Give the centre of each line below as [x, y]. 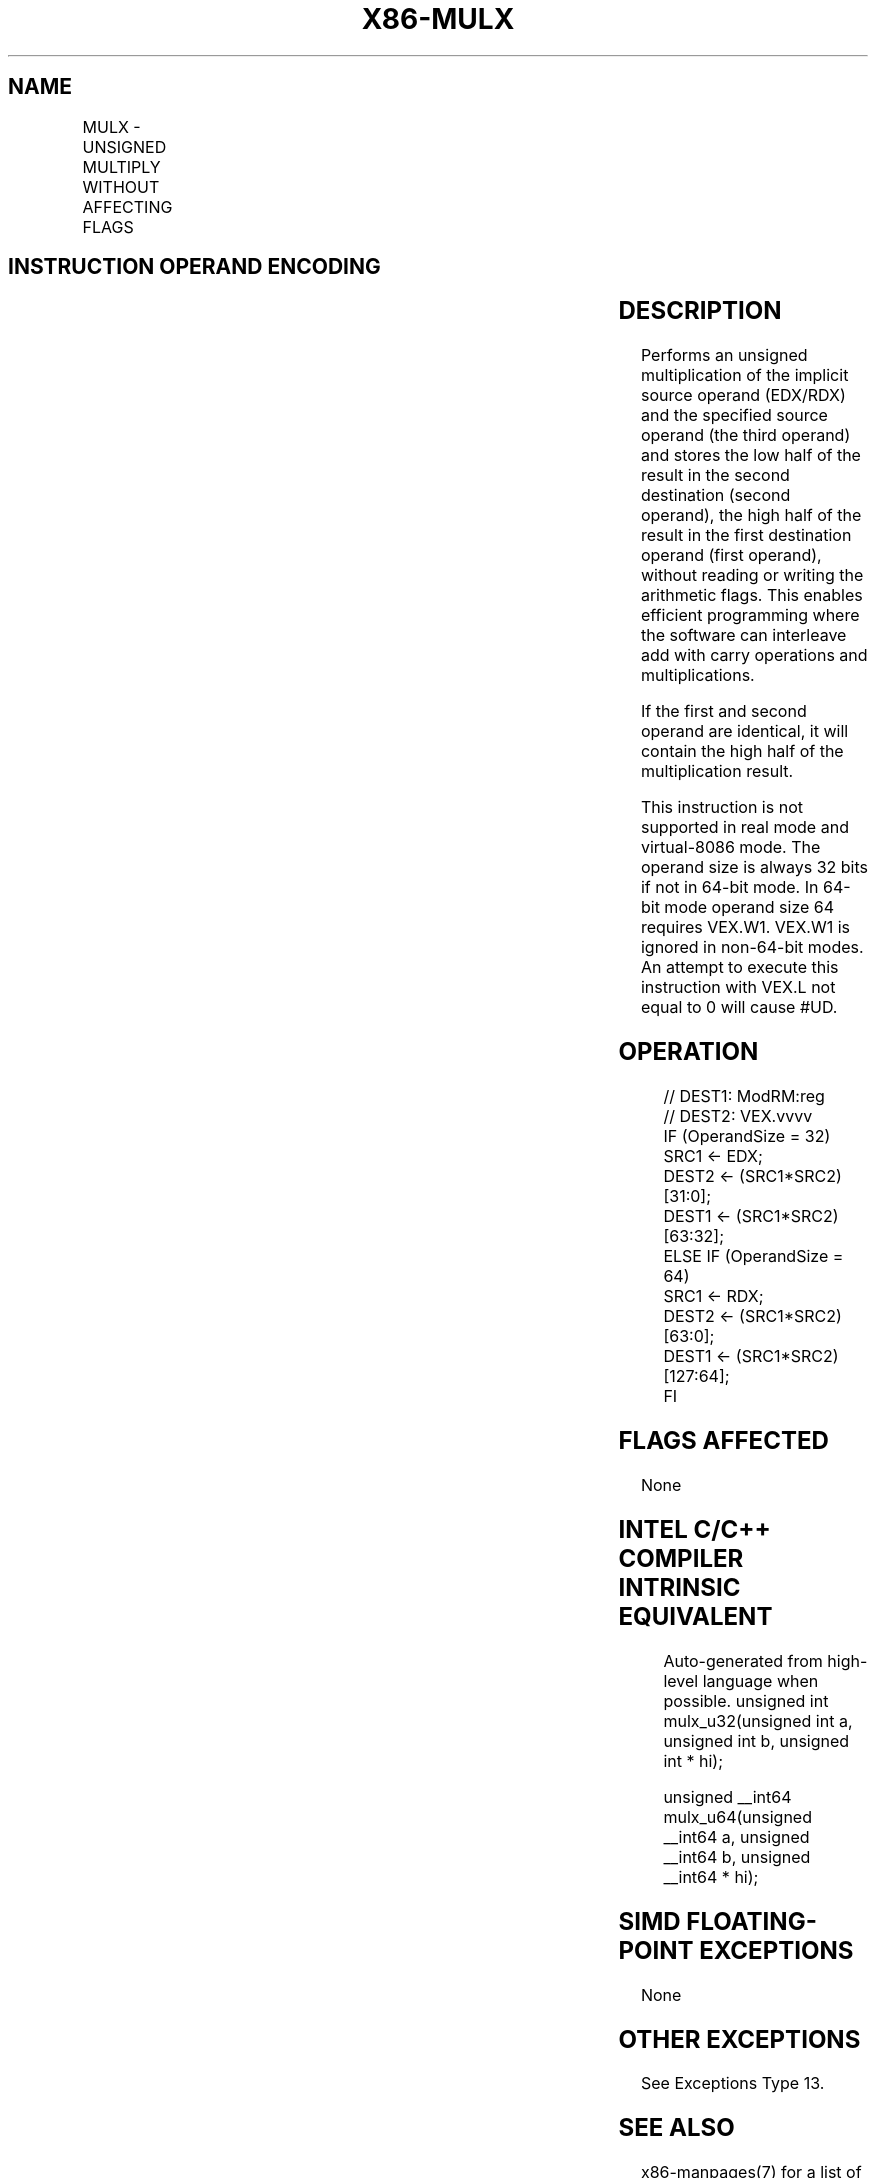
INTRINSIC [679, 1587]
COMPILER [681, 1558]
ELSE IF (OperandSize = [753, 1256]
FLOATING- [751, 1921]
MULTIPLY [121, 166]
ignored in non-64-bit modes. [752, 947]
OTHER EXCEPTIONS [739, 2039]
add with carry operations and [754, 655]
